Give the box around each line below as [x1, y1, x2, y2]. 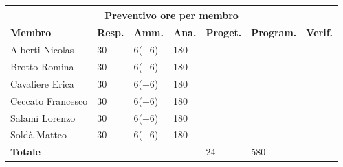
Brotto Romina [10, 60, 74, 74]
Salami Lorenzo [10, 110, 76, 125]
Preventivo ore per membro [104, 8, 239, 22]
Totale [10, 144, 41, 159]
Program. [251, 25, 297, 40]
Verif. [306, 25, 333, 40]
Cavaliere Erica [10, 76, 74, 90]
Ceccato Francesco [10, 93, 88, 107]
